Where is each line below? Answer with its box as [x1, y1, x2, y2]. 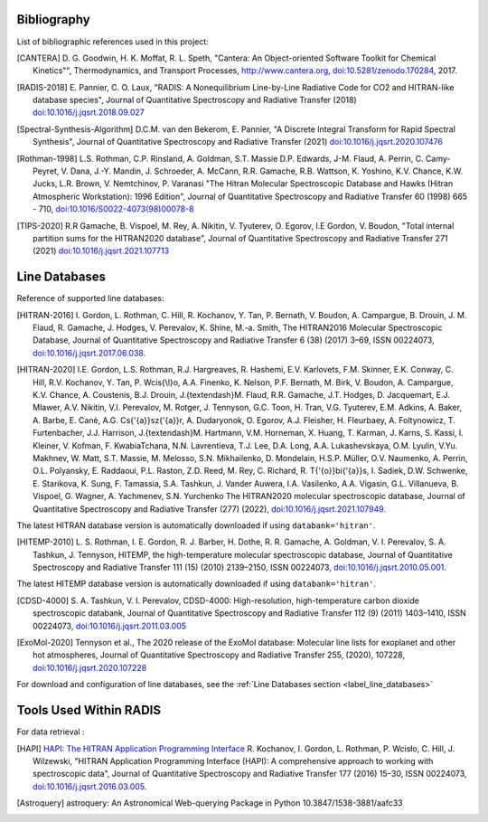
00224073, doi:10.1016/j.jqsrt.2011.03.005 [33, 620, 187, 631]
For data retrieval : [16, 726, 85, 737]
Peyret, [33, 165, 60, 176]
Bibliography [16, 12, 90, 27]
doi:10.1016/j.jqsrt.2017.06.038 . [33, 347, 146, 358]
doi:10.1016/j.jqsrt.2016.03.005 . [33, 780, 147, 791]
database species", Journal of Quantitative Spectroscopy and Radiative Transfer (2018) [33, 95, 357, 106]
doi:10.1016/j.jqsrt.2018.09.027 [33, 107, 145, 118]
